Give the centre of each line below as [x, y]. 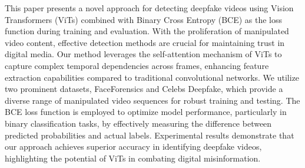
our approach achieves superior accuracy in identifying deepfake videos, [133, 146]
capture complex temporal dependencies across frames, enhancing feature [137, 65]
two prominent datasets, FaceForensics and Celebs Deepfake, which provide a [144, 89]
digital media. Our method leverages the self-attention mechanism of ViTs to [143, 54]
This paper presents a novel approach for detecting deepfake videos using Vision [149, 8]
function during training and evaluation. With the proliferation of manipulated [147, 31]
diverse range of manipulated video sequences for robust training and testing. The [152, 100]
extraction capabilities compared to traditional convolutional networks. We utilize [152, 77]
